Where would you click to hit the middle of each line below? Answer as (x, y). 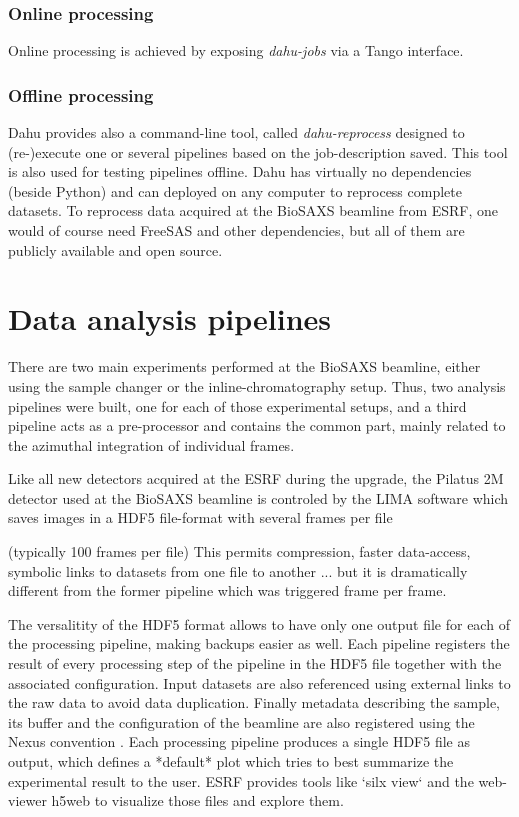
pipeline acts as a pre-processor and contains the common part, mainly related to (257, 425)
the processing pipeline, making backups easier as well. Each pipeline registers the (259, 643)
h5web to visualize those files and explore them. (197, 800)
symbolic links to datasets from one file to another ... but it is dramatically (238, 570)
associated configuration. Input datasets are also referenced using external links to (259, 682)
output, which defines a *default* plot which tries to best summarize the (231, 761)
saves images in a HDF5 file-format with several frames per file (200, 517)
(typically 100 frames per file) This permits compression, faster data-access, (239, 551)
